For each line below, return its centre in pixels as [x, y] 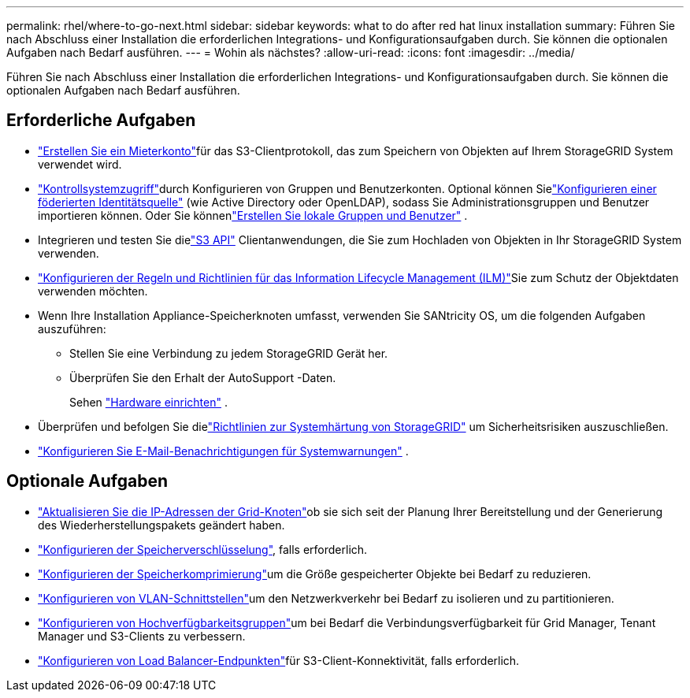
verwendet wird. [80, 164]
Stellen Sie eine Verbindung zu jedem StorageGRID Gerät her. [229, 353]
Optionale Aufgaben [87, 481]
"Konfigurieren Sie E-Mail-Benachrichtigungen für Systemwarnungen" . [223, 451]
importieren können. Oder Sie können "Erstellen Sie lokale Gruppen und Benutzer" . [253, 215]
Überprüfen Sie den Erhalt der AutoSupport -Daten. [203, 377]
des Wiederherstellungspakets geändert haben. [161, 525]
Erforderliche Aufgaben [101, 121]
